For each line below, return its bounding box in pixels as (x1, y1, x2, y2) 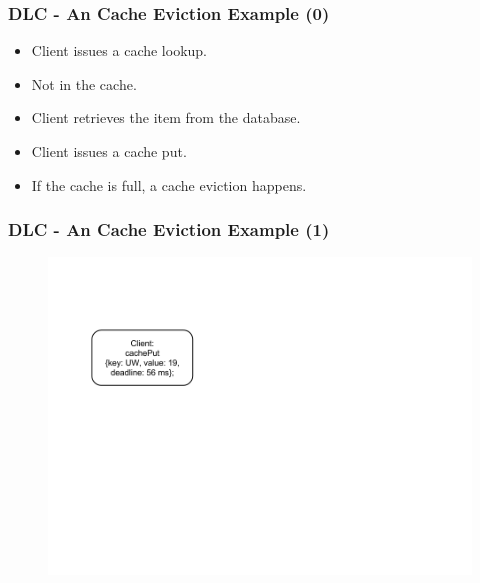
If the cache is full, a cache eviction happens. (31, 174, 307, 195)
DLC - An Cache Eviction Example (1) (8, 217, 330, 242)
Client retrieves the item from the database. (31, 107, 301, 128)
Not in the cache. (31, 73, 137, 94)
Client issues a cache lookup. (31, 40, 208, 61)
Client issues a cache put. (31, 141, 187, 161)
